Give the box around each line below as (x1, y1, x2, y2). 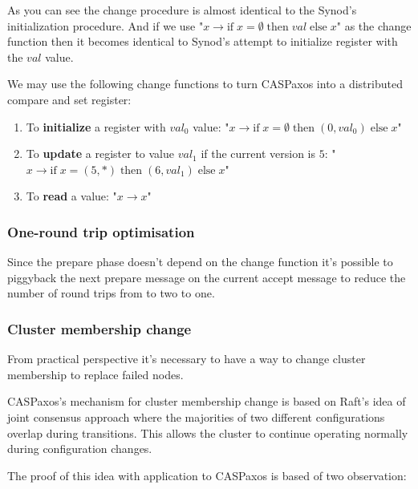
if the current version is (201, 145, 316, 162)
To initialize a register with (26, 118, 166, 135)
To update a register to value (26, 145, 175, 162)
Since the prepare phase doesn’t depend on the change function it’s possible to (7, 253, 393, 270)
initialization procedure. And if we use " (7, 17, 204, 34)
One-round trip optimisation (7, 221, 195, 241)
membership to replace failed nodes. (7, 366, 184, 382)
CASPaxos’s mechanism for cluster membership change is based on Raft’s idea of (7, 393, 406, 410)
